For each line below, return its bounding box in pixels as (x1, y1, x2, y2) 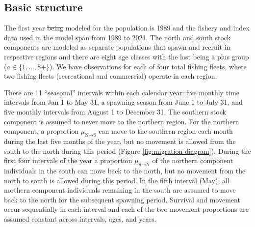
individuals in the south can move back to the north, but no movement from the (4, 165, 246, 175)
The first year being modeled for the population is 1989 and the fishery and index (4, 23, 250, 33)
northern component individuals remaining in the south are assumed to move (4, 185, 236, 195)
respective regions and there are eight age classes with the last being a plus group (4, 51, 249, 61)
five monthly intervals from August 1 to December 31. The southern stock (4, 106, 226, 116)
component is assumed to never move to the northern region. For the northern (4, 116, 239, 126)
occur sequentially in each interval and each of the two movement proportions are (4, 204, 249, 214)
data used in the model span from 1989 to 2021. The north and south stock (4, 32, 230, 42)
